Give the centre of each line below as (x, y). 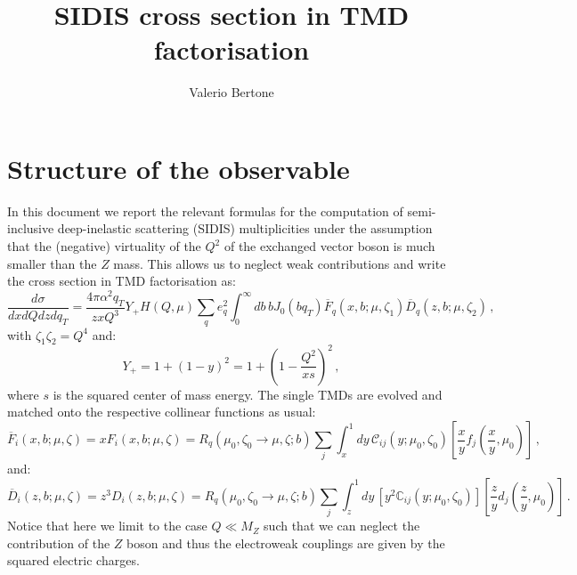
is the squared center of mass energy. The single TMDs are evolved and (248, 394)
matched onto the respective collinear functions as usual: (162, 412)
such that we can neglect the (342, 526)
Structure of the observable (179, 168)
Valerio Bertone (232, 92)
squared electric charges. (73, 560)
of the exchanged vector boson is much (329, 246)
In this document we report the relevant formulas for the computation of (205, 211)
